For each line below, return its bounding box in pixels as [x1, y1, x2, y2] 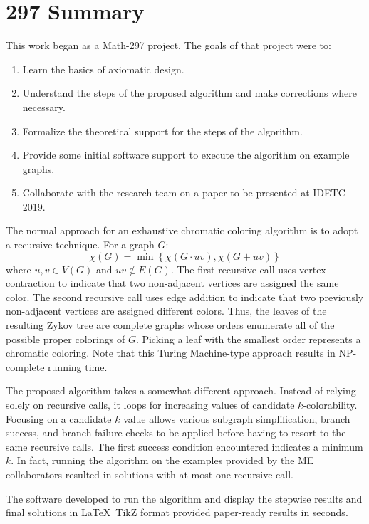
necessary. [22, 99, 66, 114]
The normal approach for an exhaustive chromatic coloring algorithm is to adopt [6, 223, 358, 238]
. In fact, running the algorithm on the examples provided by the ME [11, 453, 314, 468]
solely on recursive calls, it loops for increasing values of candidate [6, 397, 295, 412]
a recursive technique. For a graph [6, 237, 155, 252]
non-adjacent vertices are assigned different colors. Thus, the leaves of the [6, 303, 327, 318]
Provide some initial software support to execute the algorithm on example [22, 147, 350, 162]
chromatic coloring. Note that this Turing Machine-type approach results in [6, 345, 336, 360]
